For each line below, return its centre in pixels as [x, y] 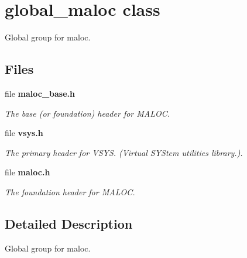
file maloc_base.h [40, 93]
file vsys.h [24, 133]
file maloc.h [28, 172]
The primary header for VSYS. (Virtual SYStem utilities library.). [124, 152]
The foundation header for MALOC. [70, 191]
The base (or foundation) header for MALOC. [88, 113]
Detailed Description [69, 223]
